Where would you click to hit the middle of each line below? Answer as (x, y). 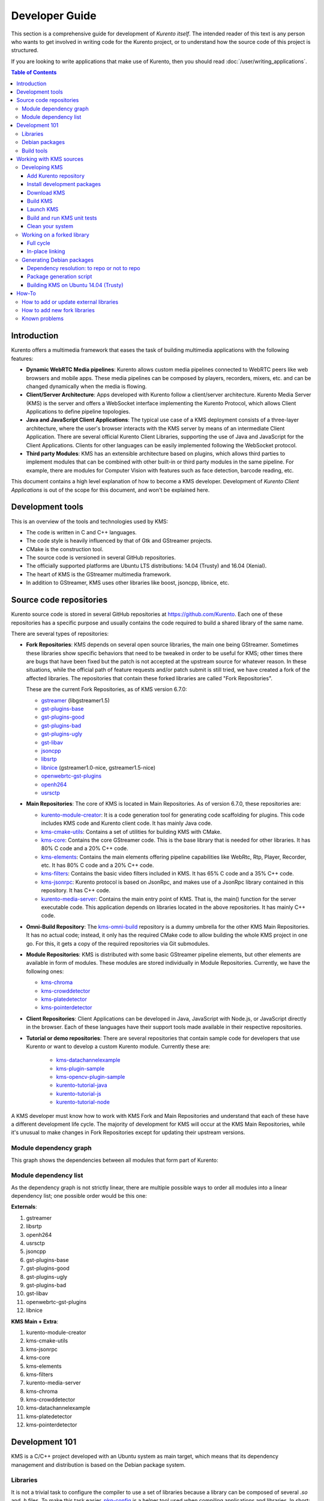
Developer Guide (54, 16)
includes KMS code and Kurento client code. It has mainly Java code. (127, 823)
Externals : (24, 1207)
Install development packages (64, 184)
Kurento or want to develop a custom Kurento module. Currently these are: (118, 1046)
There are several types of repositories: (60, 633)
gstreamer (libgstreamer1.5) (76, 700)
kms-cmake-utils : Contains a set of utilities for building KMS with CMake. (131, 832)
